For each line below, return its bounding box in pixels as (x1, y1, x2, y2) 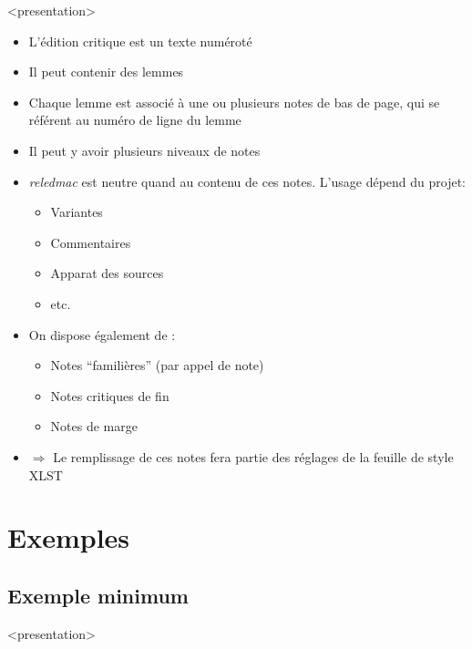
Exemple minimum (7, 581, 189, 609)
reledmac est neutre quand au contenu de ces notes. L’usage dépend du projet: (28, 171, 466, 191)
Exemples (7, 519, 130, 556)
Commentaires (50, 232, 131, 252)
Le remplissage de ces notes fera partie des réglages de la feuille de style (53, 447, 454, 466)
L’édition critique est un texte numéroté (28, 31, 252, 50)
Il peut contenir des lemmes (28, 62, 184, 81)
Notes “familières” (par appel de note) (50, 355, 264, 375)
